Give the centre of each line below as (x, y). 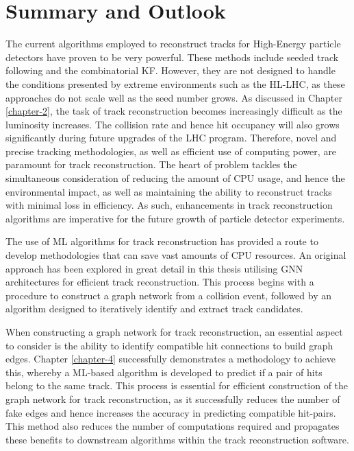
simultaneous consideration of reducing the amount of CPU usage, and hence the (175, 178)
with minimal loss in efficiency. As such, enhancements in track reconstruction (169, 205)
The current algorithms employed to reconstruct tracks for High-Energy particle (173, 44)
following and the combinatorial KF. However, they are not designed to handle (170, 70)
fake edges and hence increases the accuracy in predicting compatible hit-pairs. (171, 412)
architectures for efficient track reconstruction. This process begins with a (160, 282)
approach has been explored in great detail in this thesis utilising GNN (154, 268)
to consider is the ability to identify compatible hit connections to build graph (169, 345)
